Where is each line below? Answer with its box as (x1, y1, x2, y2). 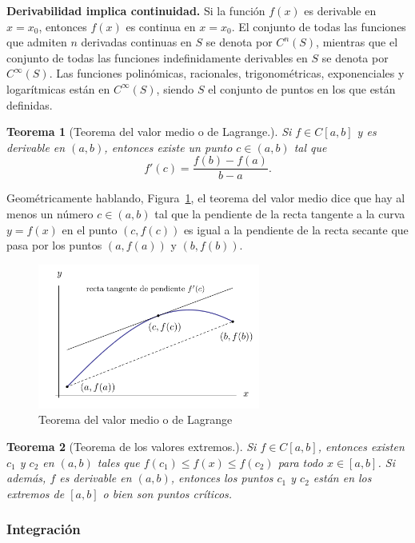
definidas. (6, 96, 53, 113)
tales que (97, 453, 140, 470)
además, (6, 469, 46, 486)
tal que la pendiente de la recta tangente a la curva (154, 206, 405, 222)
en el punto (62, 221, 118, 238)
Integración (6, 519, 81, 539)
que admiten (6, 34, 67, 50)
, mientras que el (316, 34, 398, 50)
